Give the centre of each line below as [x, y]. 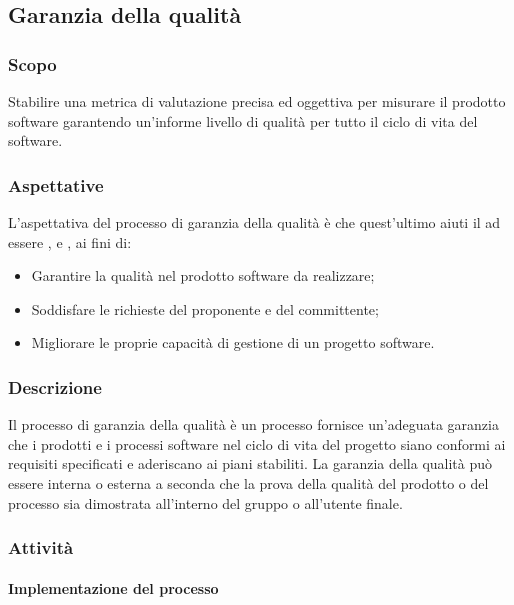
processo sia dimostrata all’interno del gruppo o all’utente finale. [205, 502]
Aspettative [56, 184]
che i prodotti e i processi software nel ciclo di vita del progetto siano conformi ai [257, 443]
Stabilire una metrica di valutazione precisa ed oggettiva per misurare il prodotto [257, 101]
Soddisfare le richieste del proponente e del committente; [205, 308]
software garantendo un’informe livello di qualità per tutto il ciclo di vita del [243, 120]
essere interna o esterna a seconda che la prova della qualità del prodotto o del [248, 482]
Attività [41, 547]
